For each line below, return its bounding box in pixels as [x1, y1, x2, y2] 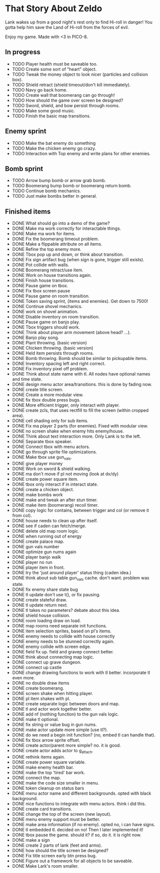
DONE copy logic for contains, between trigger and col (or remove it [12, 507, 149, 513]
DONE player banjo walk [12, 554, 61, 560]
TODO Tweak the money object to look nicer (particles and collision [12, 71, 148, 77]
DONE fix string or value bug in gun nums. [12, 721, 97, 727]
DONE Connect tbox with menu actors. [12, 444, 90, 450]
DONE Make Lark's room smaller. [12, 863, 79, 869]
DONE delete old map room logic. [12, 528, 80, 534]
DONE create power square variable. [12, 759, 86, 765]
